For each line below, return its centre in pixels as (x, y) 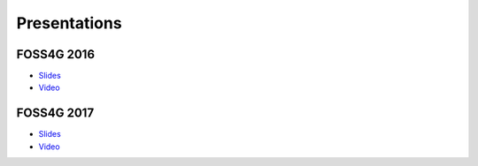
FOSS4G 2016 (56, 54)
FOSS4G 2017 (55, 113)
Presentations (69, 23)
